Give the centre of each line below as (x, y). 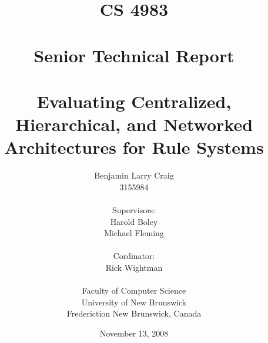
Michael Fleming (134, 233)
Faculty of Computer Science (134, 290)
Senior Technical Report (134, 55)
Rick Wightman (134, 267)
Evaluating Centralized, (134, 101)
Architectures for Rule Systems (134, 147)
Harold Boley (134, 221)
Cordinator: (134, 256)
